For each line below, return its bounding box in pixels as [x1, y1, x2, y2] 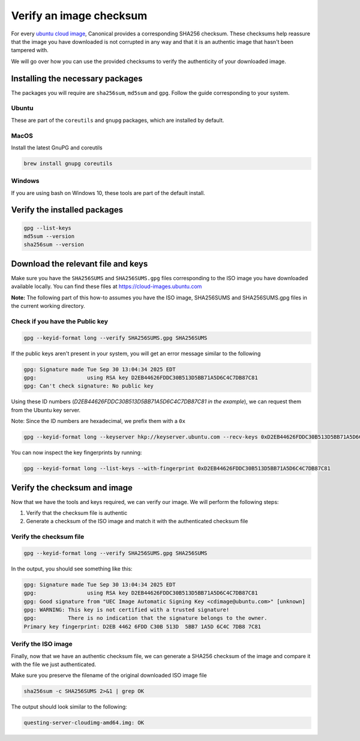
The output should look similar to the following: [11, 703, 127, 710]
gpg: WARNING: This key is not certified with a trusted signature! [23, 607, 230, 613]
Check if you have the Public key [11, 317, 108, 325]
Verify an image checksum [11, 9, 148, 22]
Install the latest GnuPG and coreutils [11, 144, 103, 151]
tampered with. [11, 47, 49, 54]
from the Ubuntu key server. [11, 406, 81, 413]
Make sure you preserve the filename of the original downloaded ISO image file [11, 672, 207, 679]
